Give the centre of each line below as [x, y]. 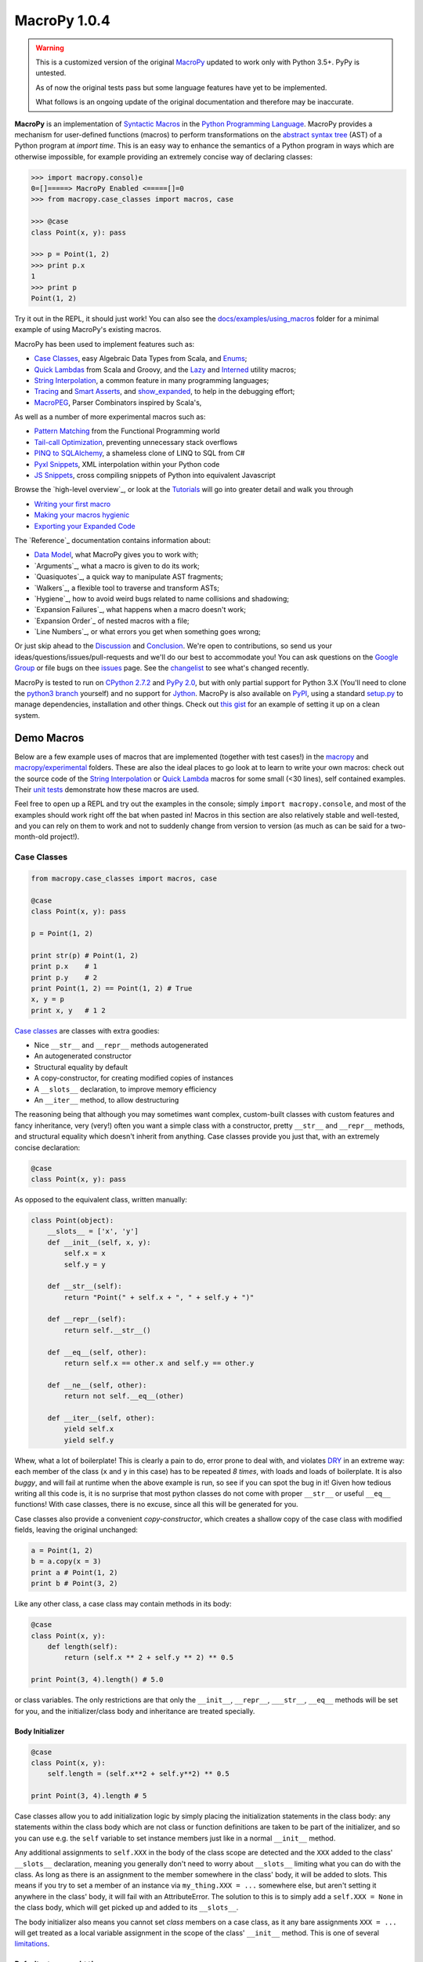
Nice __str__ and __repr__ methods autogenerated [121, 1045]
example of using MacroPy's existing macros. [88, 330]
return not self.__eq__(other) [124, 1396]
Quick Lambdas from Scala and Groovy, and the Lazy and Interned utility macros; [165, 370]
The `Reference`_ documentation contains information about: [113, 540]
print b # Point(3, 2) [74, 1584]
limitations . [32, 1944]
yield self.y [89, 1440]
